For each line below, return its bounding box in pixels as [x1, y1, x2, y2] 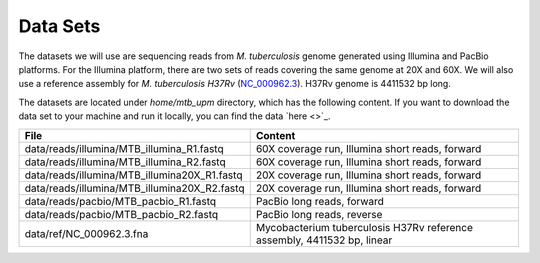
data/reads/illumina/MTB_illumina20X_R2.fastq [24, 181, 245, 195]
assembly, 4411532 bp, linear [255, 233, 393, 247]
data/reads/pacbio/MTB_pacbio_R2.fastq [24, 207, 219, 221]
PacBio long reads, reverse [255, 207, 383, 221]
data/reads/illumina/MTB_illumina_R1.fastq [24, 141, 224, 155]
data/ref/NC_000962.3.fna [24, 226, 149, 240]
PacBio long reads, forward [255, 194, 385, 208]
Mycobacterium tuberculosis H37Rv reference [255, 220, 474, 234]
